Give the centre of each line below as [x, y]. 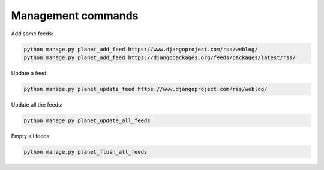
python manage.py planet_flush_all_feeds [85, 152]
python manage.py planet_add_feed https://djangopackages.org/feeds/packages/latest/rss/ [160, 57]
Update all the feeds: [37, 104]
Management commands [75, 16]
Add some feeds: [32, 34]
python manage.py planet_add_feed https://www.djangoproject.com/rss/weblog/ [141, 49]
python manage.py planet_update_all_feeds [87, 120]
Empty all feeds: [31, 136]
